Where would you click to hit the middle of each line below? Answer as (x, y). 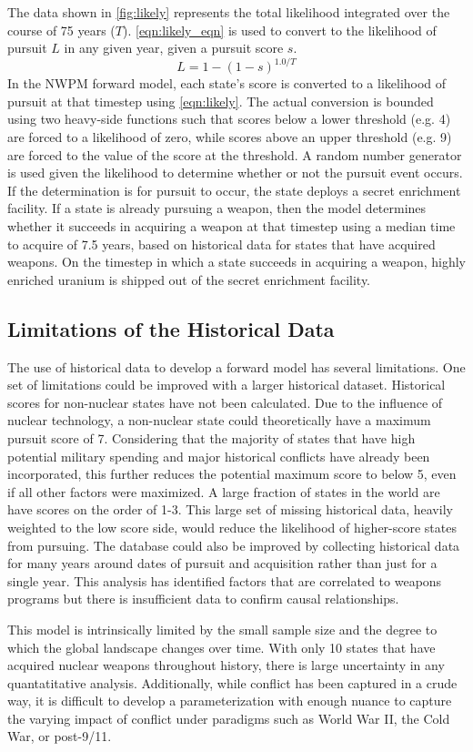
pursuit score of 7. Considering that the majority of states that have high (211, 437)
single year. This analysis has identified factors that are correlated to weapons (225, 580)
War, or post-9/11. (60, 736)
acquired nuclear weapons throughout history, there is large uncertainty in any (226, 665)
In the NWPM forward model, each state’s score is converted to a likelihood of (227, 83)
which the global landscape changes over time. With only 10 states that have (221, 647)
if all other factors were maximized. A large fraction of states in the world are (224, 491)
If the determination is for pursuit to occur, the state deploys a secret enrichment (234, 190)
